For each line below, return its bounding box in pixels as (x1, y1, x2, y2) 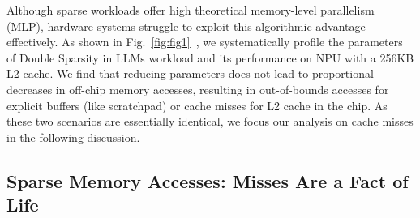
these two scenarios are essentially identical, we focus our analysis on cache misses (6, 113, 414, 130)
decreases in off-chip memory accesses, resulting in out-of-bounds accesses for (6, 80, 389, 97)
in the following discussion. (6, 128, 140, 145)
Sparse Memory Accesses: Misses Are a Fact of (6, 168, 409, 193)
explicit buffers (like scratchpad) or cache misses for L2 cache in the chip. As (6, 96, 388, 113)
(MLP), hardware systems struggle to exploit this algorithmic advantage (6, 17, 366, 34)
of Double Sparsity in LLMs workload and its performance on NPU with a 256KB (6, 49, 414, 66)
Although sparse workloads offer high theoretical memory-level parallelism (6, 2, 375, 18)
